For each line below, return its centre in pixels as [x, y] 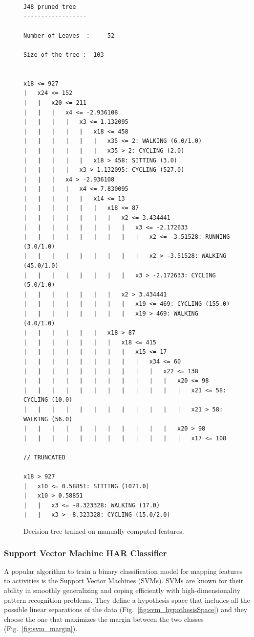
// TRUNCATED [44, 457]
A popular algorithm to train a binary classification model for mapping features [123, 571]
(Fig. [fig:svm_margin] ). [41, 628]
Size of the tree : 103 [64, 55]
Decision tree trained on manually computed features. [104, 531]
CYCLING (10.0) [48, 400]
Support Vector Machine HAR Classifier [85, 553]
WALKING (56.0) [48, 419]
